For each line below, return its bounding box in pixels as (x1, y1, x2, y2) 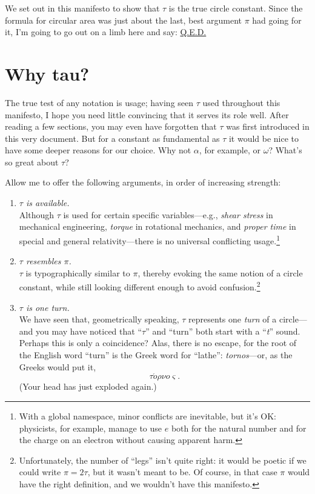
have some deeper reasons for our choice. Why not (5, 144, 191, 156)
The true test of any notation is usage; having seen (5, 96, 194, 108)
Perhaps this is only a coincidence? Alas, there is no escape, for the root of (19, 336, 297, 349)
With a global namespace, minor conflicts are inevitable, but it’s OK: (19, 409, 277, 422)
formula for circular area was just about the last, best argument (5, 13, 242, 26)
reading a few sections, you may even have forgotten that (5, 120, 217, 133)
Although (19, 208, 54, 221)
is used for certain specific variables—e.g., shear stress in (63, 208, 273, 221)
